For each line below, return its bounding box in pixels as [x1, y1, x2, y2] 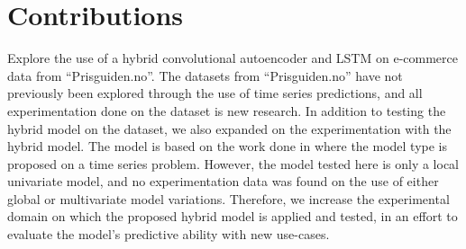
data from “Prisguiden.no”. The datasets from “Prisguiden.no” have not [7, 66, 403, 84]
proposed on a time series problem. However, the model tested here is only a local [7, 154, 460, 173]
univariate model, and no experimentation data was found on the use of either [7, 172, 439, 191]
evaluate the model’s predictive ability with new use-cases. [7, 225, 330, 244]
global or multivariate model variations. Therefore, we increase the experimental [7, 189, 450, 208]
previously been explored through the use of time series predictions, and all [7, 84, 423, 102]
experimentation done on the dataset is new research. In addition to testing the [7, 101, 446, 120]
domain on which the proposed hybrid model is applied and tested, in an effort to [7, 207, 458, 226]
